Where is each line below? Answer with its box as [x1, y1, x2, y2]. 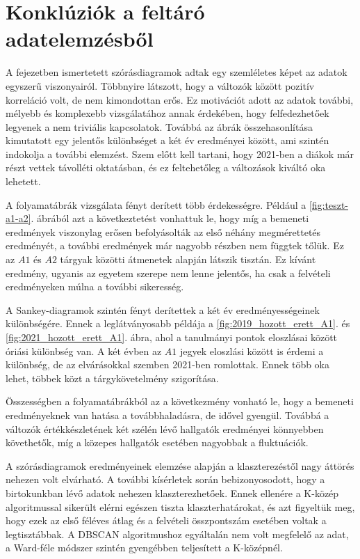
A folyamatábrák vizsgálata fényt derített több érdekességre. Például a [6, 197, 306, 212]
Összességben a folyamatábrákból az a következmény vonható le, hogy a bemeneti [6, 394, 354, 409]
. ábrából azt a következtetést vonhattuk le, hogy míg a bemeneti [31, 211, 309, 226]
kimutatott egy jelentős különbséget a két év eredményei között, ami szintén [6, 133, 329, 148]
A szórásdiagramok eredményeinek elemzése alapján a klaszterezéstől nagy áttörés [6, 458, 354, 473]
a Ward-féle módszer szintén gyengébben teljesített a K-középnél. [6, 540, 283, 555]
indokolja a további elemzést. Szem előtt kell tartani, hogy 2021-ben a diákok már [6, 146, 354, 161]
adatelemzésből [6, 24, 154, 53]
